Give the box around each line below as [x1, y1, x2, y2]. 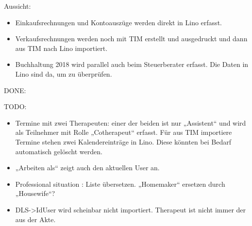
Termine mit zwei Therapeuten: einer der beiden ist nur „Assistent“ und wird [15, 117, 246, 128]
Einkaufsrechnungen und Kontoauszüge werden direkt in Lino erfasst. [15, 17, 222, 27]
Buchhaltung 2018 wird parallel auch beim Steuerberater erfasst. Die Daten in [15, 59, 249, 69]
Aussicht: [4, 1, 31, 11]
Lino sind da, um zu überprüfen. [15, 68, 112, 79]
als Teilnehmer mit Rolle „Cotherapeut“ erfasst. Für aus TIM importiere [15, 127, 232, 137]
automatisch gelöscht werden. [15, 146, 102, 156]
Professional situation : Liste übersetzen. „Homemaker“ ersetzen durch [15, 178, 225, 189]
